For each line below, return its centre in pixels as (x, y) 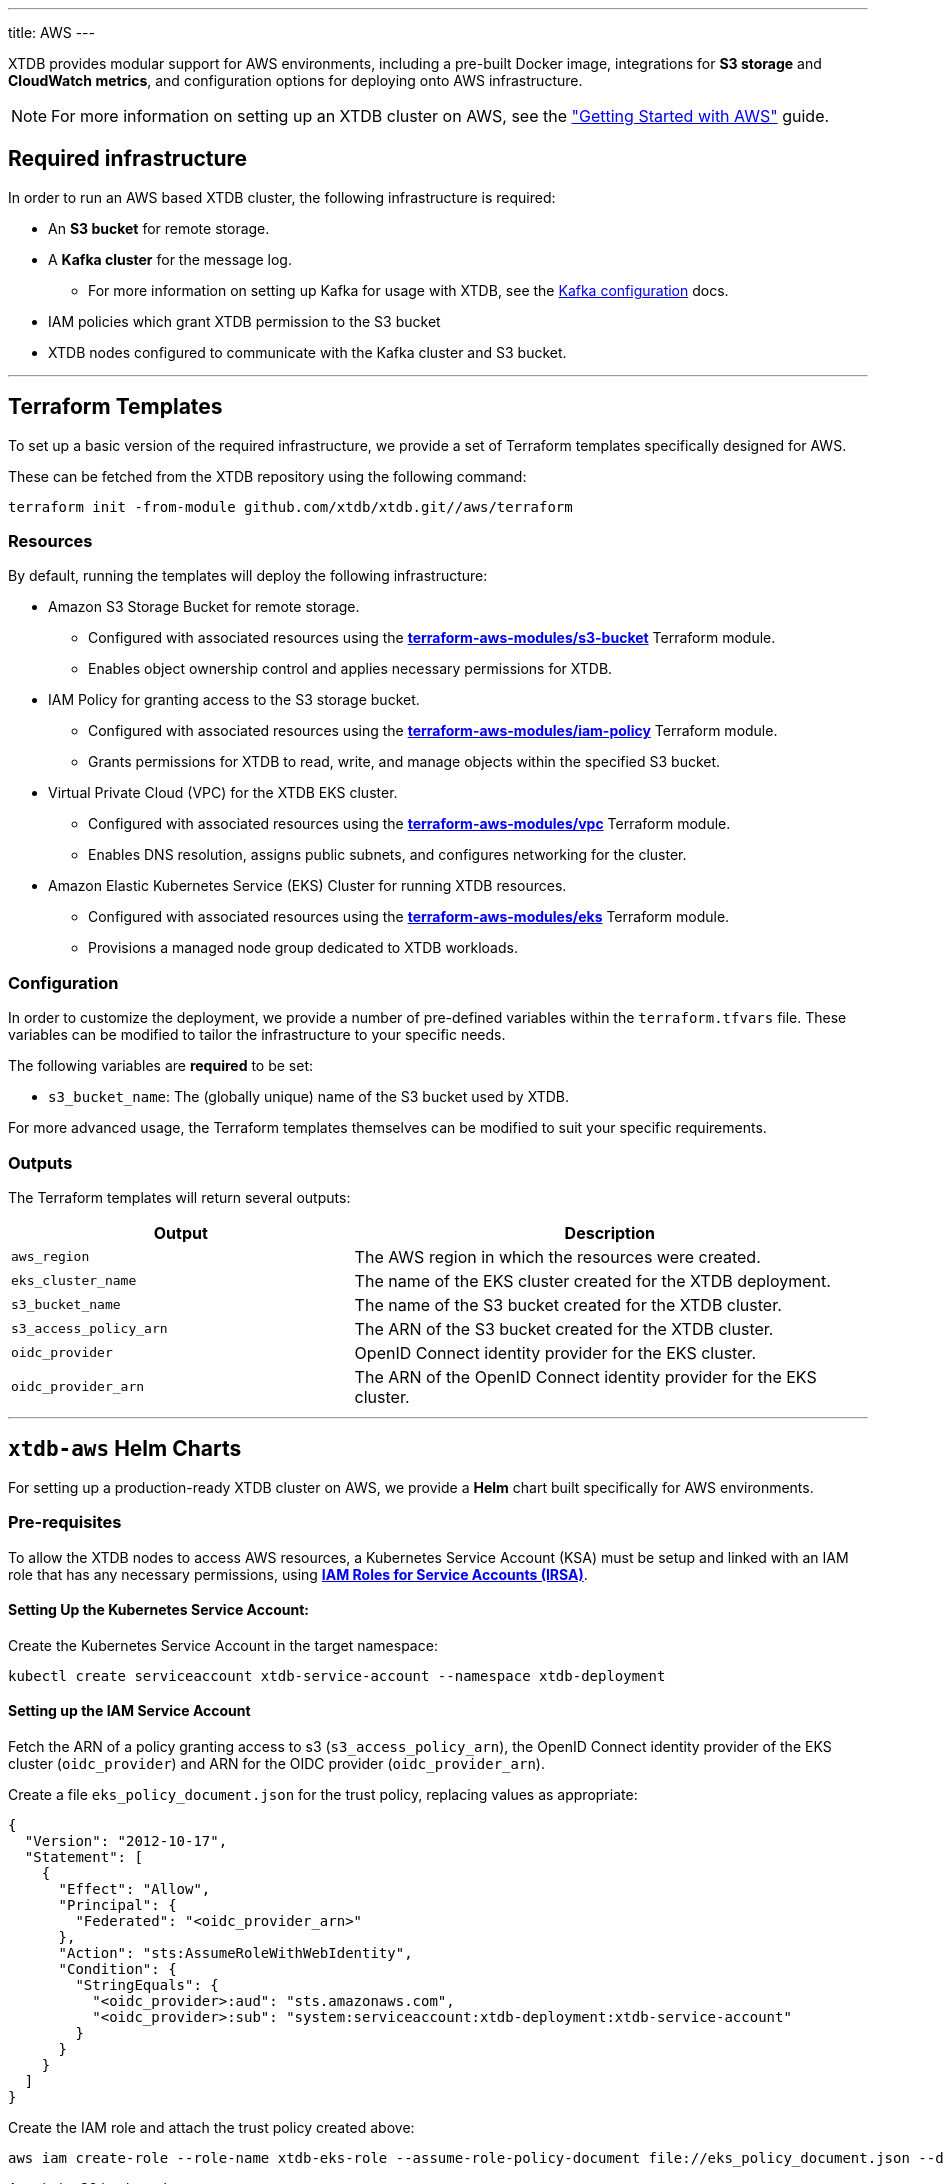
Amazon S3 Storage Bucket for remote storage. (204, 607)
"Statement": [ (83, 1856)
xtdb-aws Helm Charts (125, 1449)
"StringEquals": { (147, 1984)
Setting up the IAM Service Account (129, 1711)
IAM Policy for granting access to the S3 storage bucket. (234, 700)
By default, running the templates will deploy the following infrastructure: (248, 576)
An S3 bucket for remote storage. (159, 228)
